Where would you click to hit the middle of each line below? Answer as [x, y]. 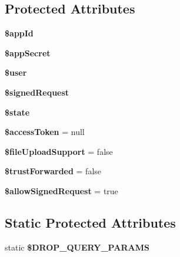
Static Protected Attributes [90, 222]
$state [17, 112]
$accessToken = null [45, 132]
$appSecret [28, 53]
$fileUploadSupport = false [59, 151]
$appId [19, 33]
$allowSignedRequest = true [61, 190]
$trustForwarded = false [53, 171]
